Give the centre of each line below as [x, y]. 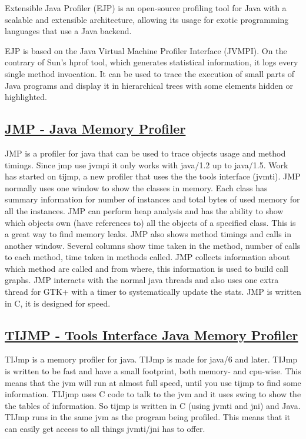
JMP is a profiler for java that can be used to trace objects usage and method [145, 153]
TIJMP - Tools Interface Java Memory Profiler [152, 335]
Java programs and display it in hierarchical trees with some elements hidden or [149, 85]
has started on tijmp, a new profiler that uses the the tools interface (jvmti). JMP [153, 176]
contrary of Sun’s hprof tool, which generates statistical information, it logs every [152, 62]
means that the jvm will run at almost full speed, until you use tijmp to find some [153, 382]
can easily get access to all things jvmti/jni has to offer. [105, 429]
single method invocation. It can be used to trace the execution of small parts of [149, 73]
